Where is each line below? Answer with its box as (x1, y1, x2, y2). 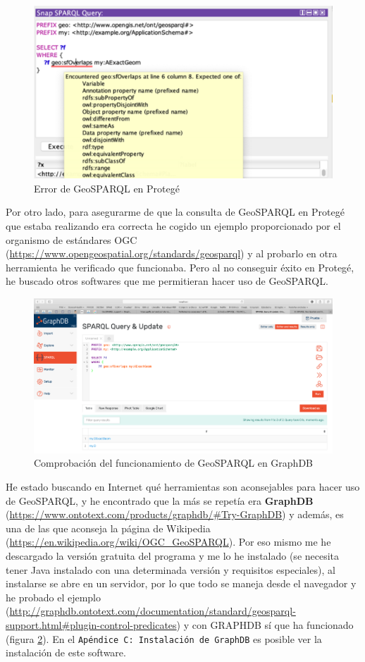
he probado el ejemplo (6, 589, 101, 604)
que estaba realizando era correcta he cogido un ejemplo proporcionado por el (6, 219, 341, 233)
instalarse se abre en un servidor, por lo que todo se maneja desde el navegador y (6, 576, 357, 591)
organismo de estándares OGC (6, 232, 137, 247)
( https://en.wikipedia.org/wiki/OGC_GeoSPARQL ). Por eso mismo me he (6, 534, 331, 549)
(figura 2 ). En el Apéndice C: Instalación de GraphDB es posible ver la (6, 631, 322, 646)
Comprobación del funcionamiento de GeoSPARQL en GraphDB (34, 455, 314, 470)
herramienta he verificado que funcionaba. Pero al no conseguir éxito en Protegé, (6, 259, 354, 274)
